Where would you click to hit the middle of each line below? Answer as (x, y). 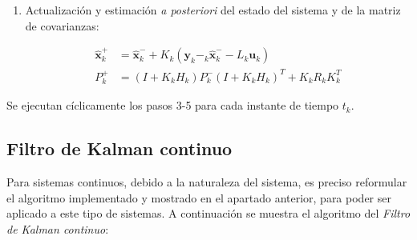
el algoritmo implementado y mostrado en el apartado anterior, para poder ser (199, 197)
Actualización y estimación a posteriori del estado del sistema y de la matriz (213, 10)
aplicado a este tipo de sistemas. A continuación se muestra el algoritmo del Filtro (208, 213)
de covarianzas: (62, 25)
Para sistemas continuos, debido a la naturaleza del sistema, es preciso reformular (207, 181)
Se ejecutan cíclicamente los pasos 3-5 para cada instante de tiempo (173, 105)
